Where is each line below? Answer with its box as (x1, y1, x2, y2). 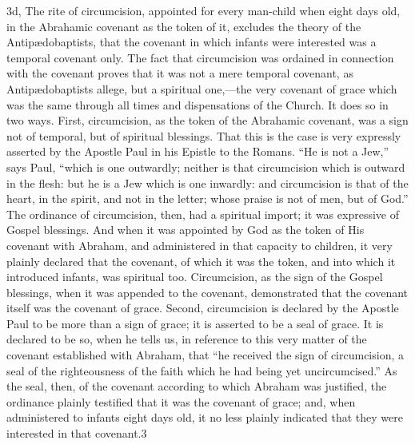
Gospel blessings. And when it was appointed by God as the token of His (6, 221, 365, 238)
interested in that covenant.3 (6, 425, 147, 442)
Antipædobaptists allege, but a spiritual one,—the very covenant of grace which (6, 80, 397, 97)
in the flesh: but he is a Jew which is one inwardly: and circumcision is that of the (6, 174, 409, 191)
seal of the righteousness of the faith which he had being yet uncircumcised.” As (6, 362, 397, 379)
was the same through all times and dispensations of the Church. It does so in (6, 96, 389, 113)
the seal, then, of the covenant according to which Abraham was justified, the (6, 378, 387, 394)
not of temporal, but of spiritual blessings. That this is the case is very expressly (6, 127, 401, 144)
